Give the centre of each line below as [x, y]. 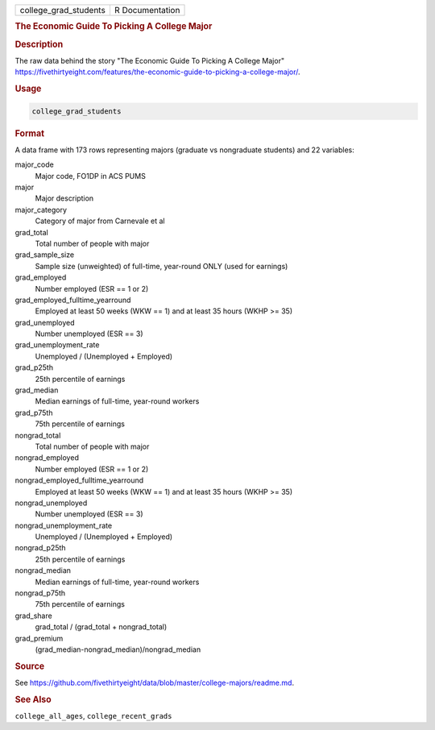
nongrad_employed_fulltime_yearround [79, 480]
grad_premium [39, 638]
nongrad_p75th [40, 593]
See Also [33, 699]
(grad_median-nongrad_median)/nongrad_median [118, 649]
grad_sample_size [45, 255]
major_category [41, 209]
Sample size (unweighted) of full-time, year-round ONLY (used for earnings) [162, 266]
